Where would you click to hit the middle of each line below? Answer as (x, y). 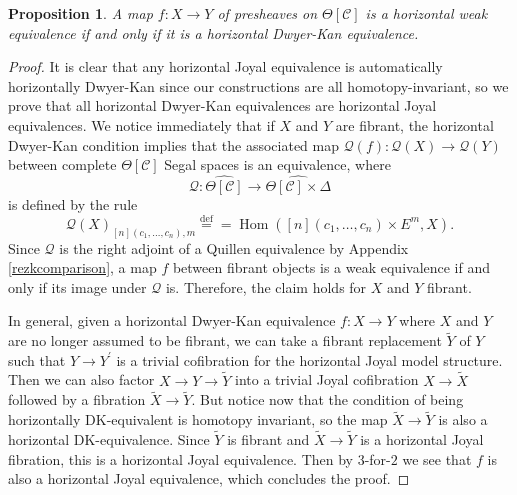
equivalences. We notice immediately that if (141, 124)
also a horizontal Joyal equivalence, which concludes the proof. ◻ (209, 478)
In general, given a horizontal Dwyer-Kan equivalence (172, 320)
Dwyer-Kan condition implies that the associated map (174, 144)
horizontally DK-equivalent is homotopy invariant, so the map (198, 419)
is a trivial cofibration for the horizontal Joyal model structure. (309, 359)
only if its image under (77, 286)
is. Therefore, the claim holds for (266, 286)
